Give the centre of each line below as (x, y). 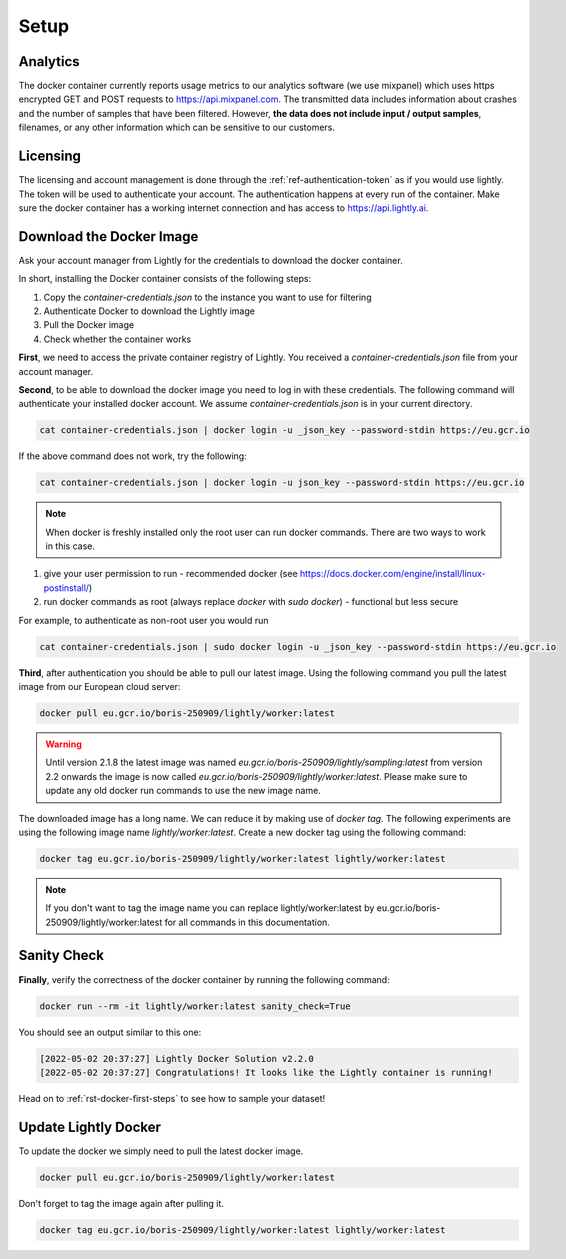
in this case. (70, 546)
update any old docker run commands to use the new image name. (183, 791)
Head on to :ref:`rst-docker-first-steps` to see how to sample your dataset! (172, 1098)
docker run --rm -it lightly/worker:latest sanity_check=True (195, 1006)
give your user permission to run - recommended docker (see (171, 574)
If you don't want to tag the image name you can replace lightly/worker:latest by (210, 908)
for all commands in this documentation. (247, 922)
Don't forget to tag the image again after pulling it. (121, 1203)
